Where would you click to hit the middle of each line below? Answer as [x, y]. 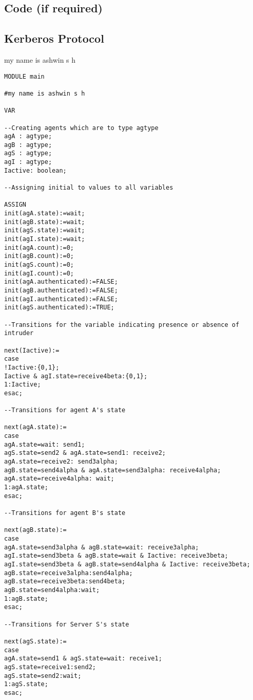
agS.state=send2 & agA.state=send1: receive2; [85, 453]
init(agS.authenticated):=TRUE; [59, 308]
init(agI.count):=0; [39, 273]
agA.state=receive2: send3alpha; [61, 462]
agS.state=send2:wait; [43, 676]
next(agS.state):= [35, 641]
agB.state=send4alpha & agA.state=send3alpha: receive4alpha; [113, 470]
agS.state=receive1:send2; [50, 667]
